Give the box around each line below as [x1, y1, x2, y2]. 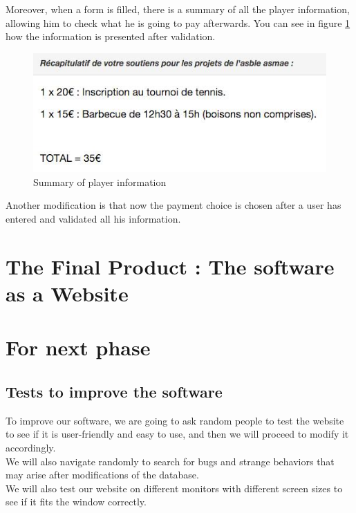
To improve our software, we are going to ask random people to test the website [6, 413, 344, 427]
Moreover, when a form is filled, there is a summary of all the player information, [6, 2, 350, 16]
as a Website [6, 279, 129, 307]
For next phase [6, 333, 151, 362]
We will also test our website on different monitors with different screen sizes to [6, 481, 343, 495]
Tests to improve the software [6, 380, 223, 402]
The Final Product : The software [6, 252, 335, 280]
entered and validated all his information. [6, 212, 181, 226]
